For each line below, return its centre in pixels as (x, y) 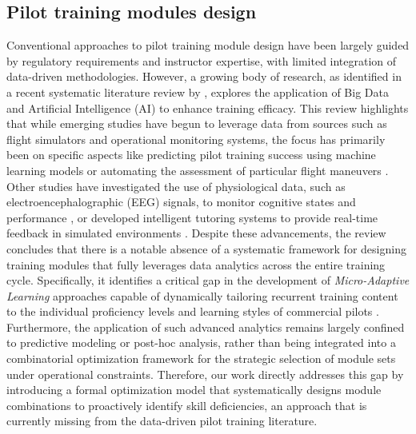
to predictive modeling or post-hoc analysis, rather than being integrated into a (201, 342)
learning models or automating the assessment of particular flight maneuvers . (198, 170)
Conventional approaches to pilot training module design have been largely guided (208, 45)
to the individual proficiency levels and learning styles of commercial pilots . (193, 311)
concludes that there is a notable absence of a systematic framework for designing (206, 248)
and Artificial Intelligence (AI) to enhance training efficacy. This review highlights (208, 108)
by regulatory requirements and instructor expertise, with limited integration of (202, 60)
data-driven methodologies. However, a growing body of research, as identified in (204, 76)
